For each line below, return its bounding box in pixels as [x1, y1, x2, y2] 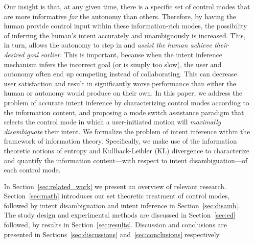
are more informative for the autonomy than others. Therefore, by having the [4, 11, 236, 21]
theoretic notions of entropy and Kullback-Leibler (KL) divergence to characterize [4, 145, 250, 155]
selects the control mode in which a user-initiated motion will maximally [4, 117, 221, 127]
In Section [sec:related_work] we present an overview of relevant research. [4, 181, 226, 191]
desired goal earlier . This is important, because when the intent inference [4, 49, 222, 59]
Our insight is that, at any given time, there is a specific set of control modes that [4, 1, 250, 11]
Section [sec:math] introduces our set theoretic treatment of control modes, [4, 191, 230, 201]
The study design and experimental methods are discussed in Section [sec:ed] [4, 210, 236, 220]
